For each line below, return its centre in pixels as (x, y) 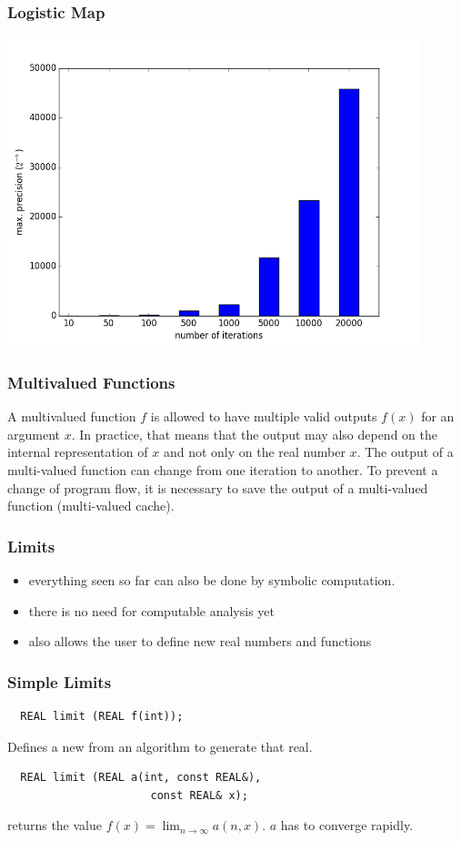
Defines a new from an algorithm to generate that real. (160, 746)
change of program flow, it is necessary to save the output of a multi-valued (218, 487)
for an (438, 416)
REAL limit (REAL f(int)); (102, 716)
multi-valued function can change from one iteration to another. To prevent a (223, 470)
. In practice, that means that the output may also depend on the (254, 434)
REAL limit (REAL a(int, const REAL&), (141, 778)
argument (34, 434)
